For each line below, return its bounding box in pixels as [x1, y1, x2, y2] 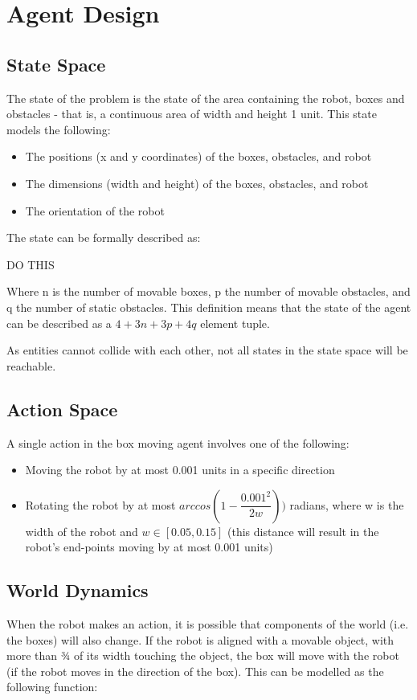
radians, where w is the [289, 496, 404, 513]
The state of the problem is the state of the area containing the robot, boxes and [6, 89, 405, 106]
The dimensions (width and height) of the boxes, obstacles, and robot [25, 174, 369, 191]
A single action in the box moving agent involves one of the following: [6, 434, 350, 451]
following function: [6, 678, 98, 695]
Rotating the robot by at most [25, 496, 176, 513]
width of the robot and [25, 522, 138, 539]
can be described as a [6, 314, 112, 331]
